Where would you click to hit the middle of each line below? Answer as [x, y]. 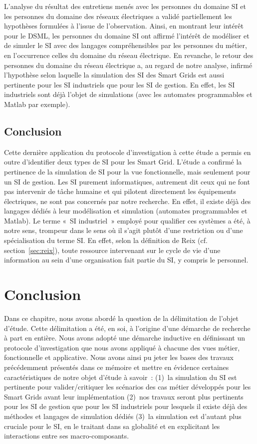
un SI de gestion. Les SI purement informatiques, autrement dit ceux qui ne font [127, 181]
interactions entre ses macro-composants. [67, 436]
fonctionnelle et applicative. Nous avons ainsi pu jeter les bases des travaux [119, 357]
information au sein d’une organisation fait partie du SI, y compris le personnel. [126, 260]
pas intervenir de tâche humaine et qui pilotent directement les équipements [120, 191]
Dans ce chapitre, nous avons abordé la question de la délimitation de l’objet [121, 318]
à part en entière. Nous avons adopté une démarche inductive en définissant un [125, 338]
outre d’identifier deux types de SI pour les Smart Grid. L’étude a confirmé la [123, 162]
